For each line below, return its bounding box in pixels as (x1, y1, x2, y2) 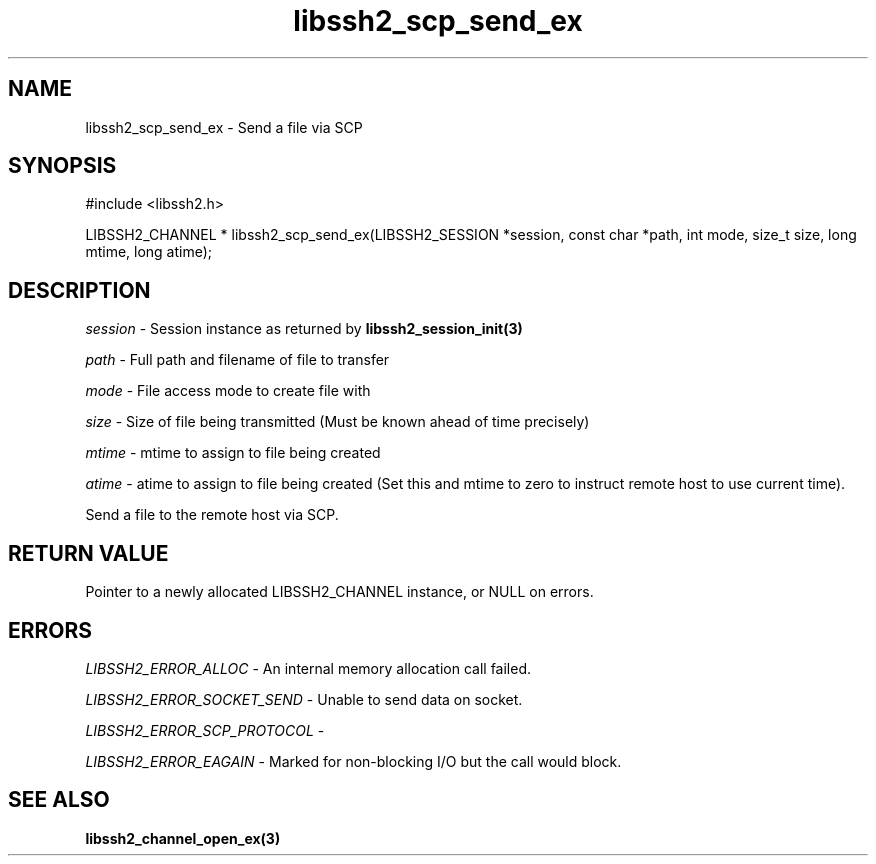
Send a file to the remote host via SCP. (85, 506, 339, 524)
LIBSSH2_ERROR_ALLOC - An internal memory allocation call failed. (85, 659, 532, 677)
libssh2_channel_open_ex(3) (85, 829, 281, 847)
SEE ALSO (8, 787, 110, 813)
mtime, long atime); (85, 243, 213, 261)
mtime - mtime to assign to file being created (85, 444, 381, 462)
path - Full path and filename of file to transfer (85, 351, 390, 369)
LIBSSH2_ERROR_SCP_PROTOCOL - (85, 721, 325, 739)
